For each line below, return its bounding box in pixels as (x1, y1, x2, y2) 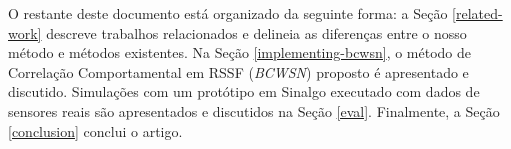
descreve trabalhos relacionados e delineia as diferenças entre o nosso (46, 22, 467, 43)
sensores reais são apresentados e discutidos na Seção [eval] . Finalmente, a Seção (8, 100, 500, 121)
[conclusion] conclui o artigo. (8, 120, 183, 141)
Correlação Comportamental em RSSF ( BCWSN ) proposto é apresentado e (8, 61, 469, 82)
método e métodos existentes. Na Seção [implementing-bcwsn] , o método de (8, 42, 472, 63)
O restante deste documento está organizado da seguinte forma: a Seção (8, 3, 448, 23)
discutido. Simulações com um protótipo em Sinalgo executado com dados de (8, 81, 480, 102)
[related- (452, 3, 503, 23)
